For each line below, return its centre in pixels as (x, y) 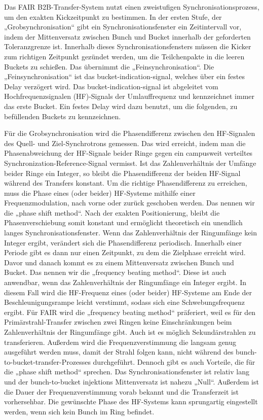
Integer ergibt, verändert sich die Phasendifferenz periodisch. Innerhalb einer (123, 242)
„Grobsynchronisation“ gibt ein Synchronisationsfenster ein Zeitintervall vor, (123, 27)
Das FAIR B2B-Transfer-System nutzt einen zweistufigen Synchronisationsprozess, (132, 7)
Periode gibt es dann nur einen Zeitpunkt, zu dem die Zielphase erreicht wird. (125, 252)
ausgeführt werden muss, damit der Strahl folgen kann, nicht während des (119, 352)
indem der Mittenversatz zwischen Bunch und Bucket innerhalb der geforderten (127, 36)
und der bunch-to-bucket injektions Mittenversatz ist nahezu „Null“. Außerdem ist (131, 381)
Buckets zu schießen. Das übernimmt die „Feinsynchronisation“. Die (109, 66)
